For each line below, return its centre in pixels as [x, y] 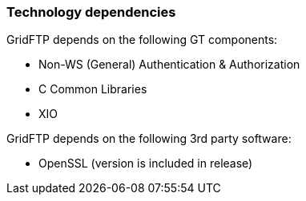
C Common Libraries [93, 89]
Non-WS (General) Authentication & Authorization [169, 65]
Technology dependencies [91, 12]
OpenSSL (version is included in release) [146, 164]
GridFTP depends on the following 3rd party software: [149, 139]
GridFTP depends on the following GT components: [142, 40]
